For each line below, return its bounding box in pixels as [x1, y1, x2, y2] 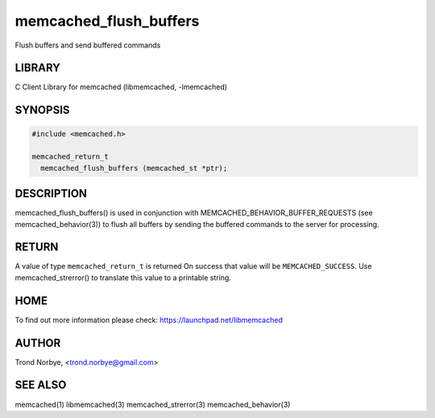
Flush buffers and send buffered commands [14, 40, 161, 50]
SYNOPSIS [14, 103, 70, 117]
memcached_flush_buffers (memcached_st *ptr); [40, 163, 228, 172]
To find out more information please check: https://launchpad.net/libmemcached [14, 315, 284, 325]
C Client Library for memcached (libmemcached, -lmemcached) [14, 82, 228, 92]
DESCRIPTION [14, 187, 88, 201]
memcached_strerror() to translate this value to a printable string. [14, 272, 231, 282]
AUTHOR [14, 336, 61, 350]
